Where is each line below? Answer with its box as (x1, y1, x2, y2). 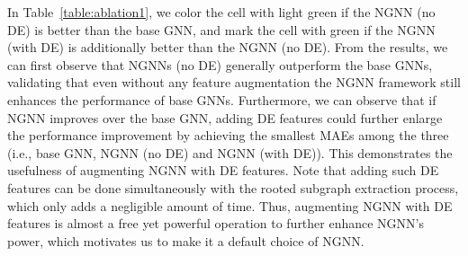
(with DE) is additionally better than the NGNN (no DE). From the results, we (7, 38, 448, 57)
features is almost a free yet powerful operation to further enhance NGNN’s (7, 214, 425, 233)
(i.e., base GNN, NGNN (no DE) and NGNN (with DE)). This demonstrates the (7, 143, 453, 162)
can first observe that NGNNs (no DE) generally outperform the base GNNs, (7, 55, 433, 74)
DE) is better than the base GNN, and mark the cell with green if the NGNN (7, 20, 436, 39)
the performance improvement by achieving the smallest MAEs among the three (7, 126, 449, 145)
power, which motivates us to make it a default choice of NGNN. (7, 231, 364, 250)
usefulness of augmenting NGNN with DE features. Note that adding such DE (7, 161, 439, 180)
